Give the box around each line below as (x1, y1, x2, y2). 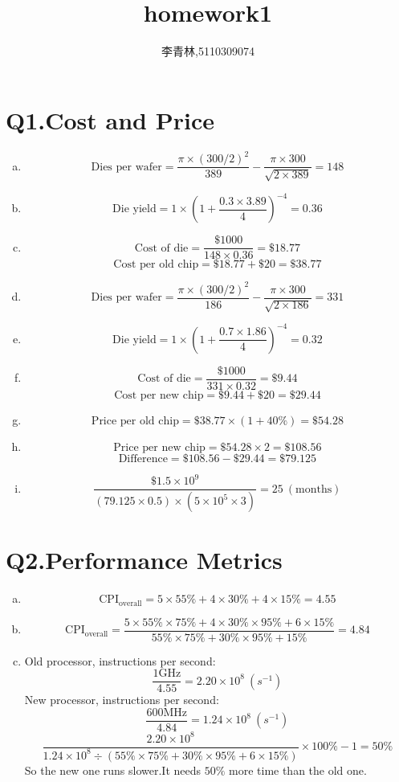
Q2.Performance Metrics (6, 543, 283, 576)
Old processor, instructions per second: (24, 652, 216, 669)
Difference (118, 452, 168, 465)
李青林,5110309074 (161, 43, 254, 59)
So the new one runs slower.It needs (24, 761, 202, 778)
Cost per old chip (113, 259, 199, 271)
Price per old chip (91, 415, 179, 427)
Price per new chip (113, 441, 206, 453)
